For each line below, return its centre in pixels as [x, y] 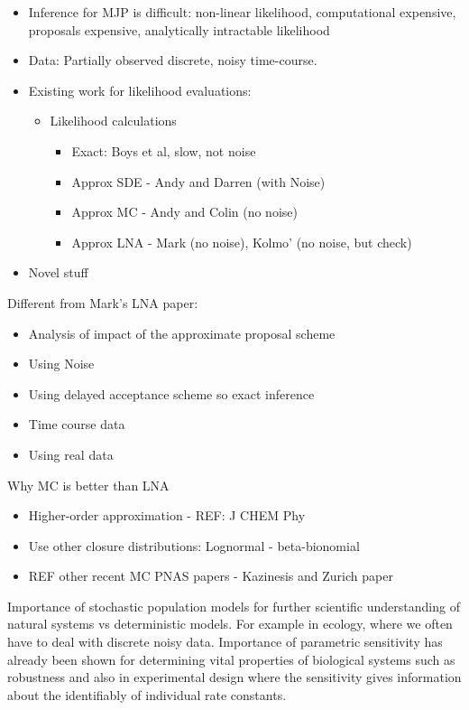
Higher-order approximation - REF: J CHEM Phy [167, 515]
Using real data [71, 454]
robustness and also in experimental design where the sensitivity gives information [234, 677]
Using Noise [61, 364]
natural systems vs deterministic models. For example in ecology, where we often [230, 624]
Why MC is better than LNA [88, 485]
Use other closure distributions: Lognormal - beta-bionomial [194, 545]
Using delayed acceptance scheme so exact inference [171, 393]
